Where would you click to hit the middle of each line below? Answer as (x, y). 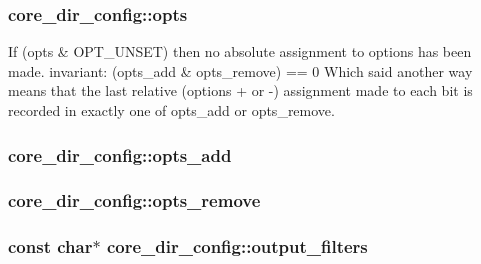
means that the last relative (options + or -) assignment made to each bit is (240, 90)
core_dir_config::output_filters (237, 246)
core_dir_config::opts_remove (134, 200)
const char (50, 246)
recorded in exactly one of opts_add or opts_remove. (171, 110)
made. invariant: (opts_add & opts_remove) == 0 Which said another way (240, 70)
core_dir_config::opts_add (120, 154)
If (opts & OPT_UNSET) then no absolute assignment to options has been (240, 51)
